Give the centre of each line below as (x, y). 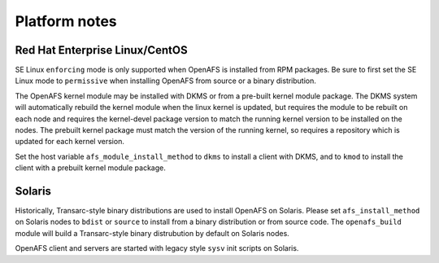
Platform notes (66, 21)
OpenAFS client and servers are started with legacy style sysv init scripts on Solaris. (157, 248)
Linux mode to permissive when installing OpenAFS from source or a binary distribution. (166, 81)
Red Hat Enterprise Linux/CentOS (101, 50)
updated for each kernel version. (70, 142)
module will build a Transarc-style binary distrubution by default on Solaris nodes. (152, 233)
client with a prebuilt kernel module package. (90, 168)
